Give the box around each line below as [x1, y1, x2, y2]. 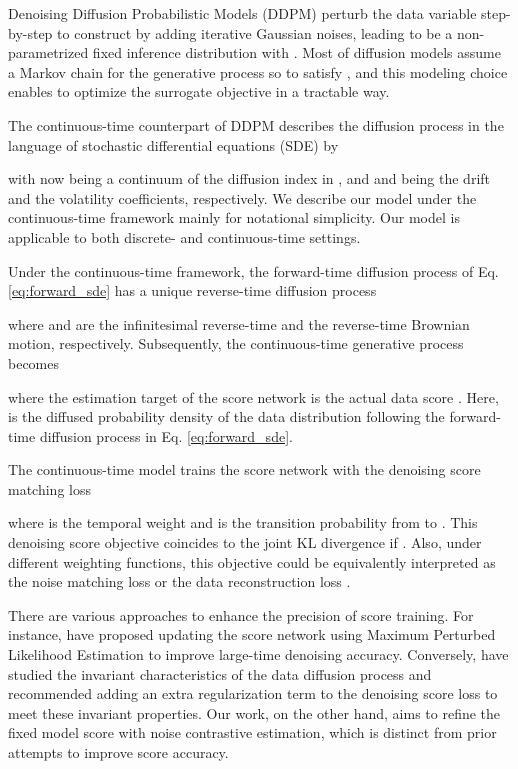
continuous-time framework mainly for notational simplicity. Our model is [8, 207, 460, 228]
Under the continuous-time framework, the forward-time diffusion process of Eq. [8, 260, 499, 281]
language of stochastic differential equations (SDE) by [8, 134, 339, 155]
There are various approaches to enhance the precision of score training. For [8, 604, 474, 625]
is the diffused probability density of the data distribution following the [8, 406, 445, 427]
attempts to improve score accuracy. [8, 742, 229, 762]
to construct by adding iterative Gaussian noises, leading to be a [57, 22, 453, 43]
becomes [8, 352, 60, 373]
